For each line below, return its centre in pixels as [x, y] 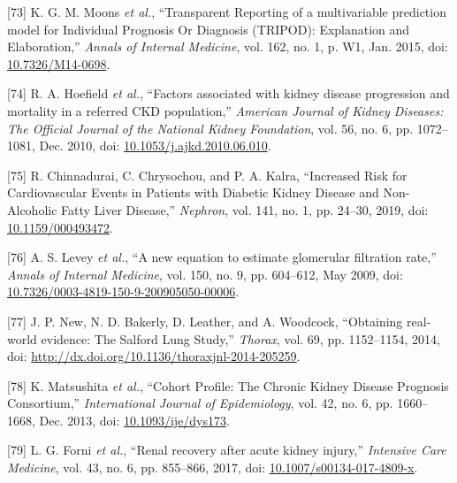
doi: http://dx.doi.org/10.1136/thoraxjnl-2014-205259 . [154, 356]
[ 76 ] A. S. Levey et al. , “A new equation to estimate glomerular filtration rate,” [222, 257]
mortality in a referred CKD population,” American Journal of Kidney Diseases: [225, 110]
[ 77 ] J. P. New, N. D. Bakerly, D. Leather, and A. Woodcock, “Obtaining [205, 321]
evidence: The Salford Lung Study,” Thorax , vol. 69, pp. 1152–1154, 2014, [240, 338]
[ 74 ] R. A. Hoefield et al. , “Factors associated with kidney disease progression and [228, 93]
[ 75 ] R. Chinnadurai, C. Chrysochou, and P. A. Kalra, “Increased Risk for [207, 175]
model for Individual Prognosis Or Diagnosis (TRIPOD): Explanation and [209, 29]
